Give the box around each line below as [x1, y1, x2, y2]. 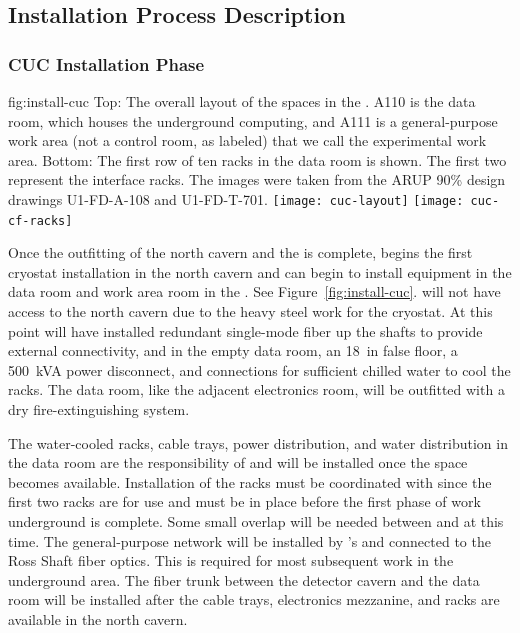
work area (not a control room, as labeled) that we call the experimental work [8, 130, 487, 151]
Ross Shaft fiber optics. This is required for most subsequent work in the [8, 550, 454, 571]
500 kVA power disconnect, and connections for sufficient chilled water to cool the [8, 359, 511, 380]
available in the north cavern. [8, 608, 188, 629]
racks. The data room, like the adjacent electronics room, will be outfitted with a [8, 379, 505, 400]
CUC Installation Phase [8, 51, 205, 76]
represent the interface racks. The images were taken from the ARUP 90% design [8, 169, 506, 190]
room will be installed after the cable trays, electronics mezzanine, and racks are [8, 589, 500, 610]
